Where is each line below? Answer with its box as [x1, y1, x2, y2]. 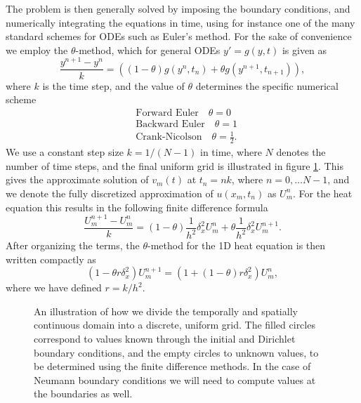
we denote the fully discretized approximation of [6, 185, 214, 200]
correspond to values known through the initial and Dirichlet [34, 331, 296, 345]
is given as [282, 42, 327, 57]
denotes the [276, 145, 326, 159]
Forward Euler [136, 107, 199, 118]
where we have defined [6, 280, 102, 295]
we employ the [6, 42, 68, 57]
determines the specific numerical [195, 78, 339, 93]
